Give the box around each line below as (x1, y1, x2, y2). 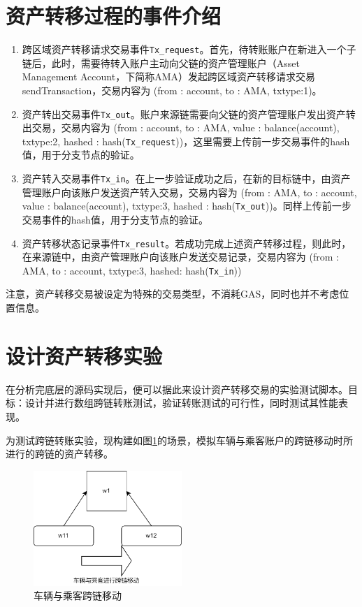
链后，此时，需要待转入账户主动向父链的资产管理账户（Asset (22, 55, 300, 70)
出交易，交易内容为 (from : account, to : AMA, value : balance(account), (22, 120, 340, 135)
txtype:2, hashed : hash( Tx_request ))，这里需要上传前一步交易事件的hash (22, 133, 350, 148)
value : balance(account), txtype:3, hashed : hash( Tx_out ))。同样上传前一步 (22, 198, 352, 213)
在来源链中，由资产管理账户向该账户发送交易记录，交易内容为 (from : (22, 249, 339, 264)
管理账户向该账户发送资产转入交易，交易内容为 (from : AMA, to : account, (22, 184, 357, 199)
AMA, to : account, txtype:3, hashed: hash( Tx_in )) (22, 263, 242, 277)
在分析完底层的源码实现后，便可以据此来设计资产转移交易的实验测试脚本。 (6, 381, 348, 396)
